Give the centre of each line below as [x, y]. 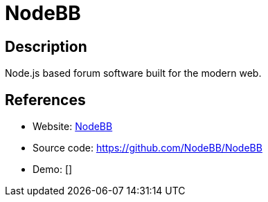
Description [46, 46]
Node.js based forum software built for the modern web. [133, 73]
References [45, 100]
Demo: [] [53, 169]
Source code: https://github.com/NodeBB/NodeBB [148, 148]
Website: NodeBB [73, 127]
